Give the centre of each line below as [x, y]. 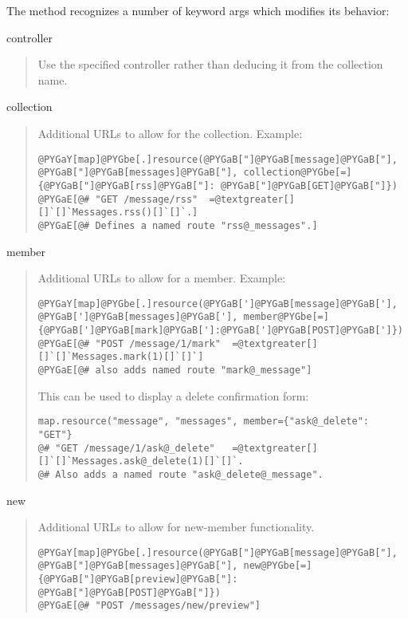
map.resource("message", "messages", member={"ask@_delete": [204, 422]
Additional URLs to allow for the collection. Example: [170, 133]
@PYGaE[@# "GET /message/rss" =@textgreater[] [166, 199]
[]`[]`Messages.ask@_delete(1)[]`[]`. [141, 461]
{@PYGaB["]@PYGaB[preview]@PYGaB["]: [138, 579]
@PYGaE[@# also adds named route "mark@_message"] [175, 370]
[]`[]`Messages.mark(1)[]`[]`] [121, 357]
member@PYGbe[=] [286, 317]
